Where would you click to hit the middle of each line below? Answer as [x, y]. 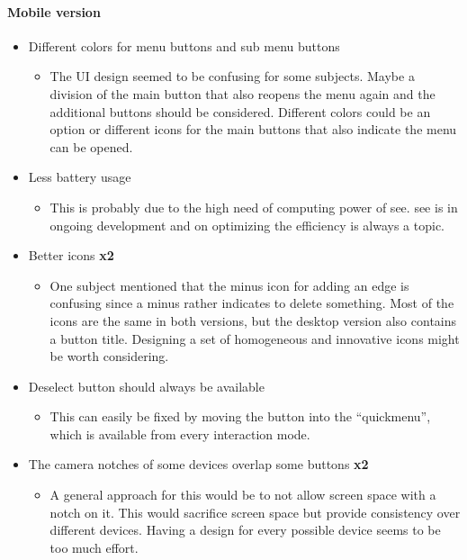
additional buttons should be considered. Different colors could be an [240, 111]
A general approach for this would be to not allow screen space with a [243, 495]
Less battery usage [80, 177]
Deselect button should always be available [146, 386]
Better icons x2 [71, 255]
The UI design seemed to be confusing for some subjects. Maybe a [232, 76]
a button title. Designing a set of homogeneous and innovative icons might [255, 338]
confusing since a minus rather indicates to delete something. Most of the [252, 303]
